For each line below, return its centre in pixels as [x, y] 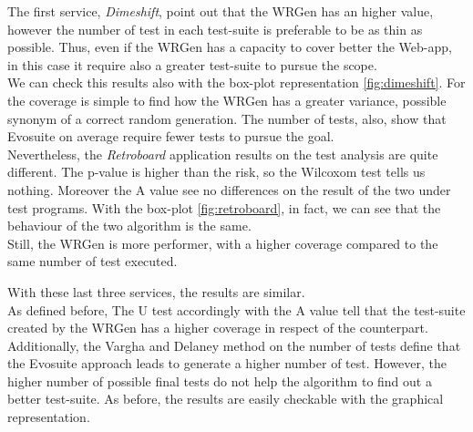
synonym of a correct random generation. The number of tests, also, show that [227, 118]
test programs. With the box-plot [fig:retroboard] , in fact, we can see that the [224, 207]
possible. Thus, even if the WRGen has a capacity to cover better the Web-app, [230, 47]
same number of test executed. [93, 261]
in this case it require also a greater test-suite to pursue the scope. [192, 64]
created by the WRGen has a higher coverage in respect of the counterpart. [218, 328]
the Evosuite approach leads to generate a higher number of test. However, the [227, 363]
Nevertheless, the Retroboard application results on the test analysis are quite [223, 154]
